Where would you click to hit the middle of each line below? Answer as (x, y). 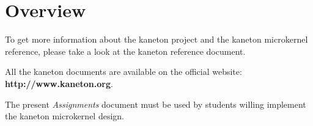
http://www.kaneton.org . (59, 83)
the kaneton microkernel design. (64, 116)
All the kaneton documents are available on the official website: (123, 72)
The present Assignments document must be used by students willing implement (156, 104)
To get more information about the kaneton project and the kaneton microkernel (156, 39)
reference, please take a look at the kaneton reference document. (125, 51)
